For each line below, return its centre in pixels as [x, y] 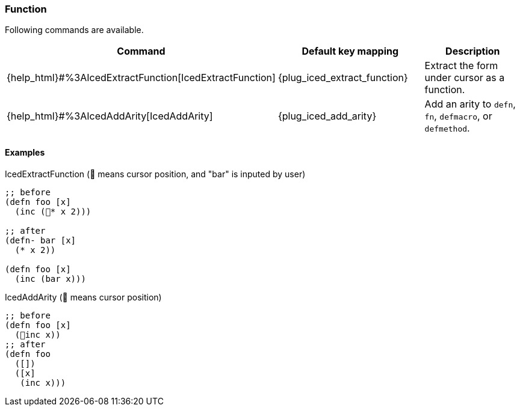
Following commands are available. [74, 30]
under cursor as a [465, 78]
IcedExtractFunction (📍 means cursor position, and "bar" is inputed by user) [155, 174]
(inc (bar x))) [50, 279]
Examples [25, 152]
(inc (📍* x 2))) [53, 211]
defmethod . [447, 128]
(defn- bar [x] [41, 240]
